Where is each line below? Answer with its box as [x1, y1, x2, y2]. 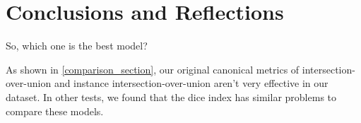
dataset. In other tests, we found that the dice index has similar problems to [6, 89, 337, 104]
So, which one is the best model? [6, 38, 148, 53]
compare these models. [6, 103, 104, 118]
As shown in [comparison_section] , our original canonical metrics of [6, 61, 300, 76]
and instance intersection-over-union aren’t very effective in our [54, 76, 329, 90]
